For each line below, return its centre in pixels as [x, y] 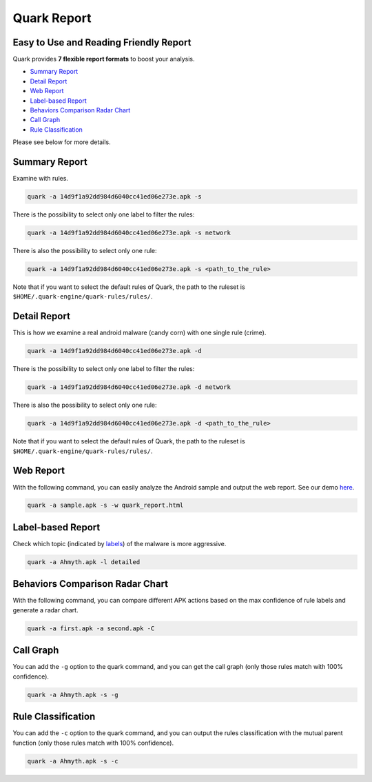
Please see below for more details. [62, 142]
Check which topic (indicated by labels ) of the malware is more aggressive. [120, 543]
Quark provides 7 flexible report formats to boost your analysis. [104, 59]
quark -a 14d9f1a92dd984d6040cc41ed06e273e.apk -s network [129, 233]
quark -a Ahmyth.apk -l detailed [84, 562]
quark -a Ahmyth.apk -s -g [73, 694]
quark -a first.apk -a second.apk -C [91, 628]
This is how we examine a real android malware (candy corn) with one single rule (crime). [139, 333]
